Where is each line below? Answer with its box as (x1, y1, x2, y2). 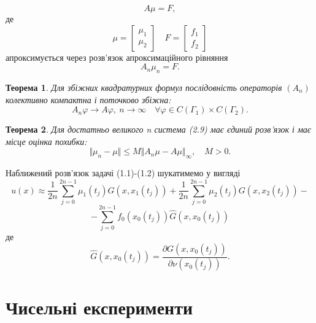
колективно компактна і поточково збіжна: (6, 93, 171, 106)
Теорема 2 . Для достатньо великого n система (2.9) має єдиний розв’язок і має (6, 123, 311, 136)
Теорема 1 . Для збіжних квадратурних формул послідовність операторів (6, 80, 282, 93)
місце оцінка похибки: (6, 134, 87, 147)
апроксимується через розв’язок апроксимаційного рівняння (6, 50, 228, 63)
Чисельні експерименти (6, 294, 193, 319)
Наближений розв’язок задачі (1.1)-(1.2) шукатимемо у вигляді (6, 166, 241, 179)
